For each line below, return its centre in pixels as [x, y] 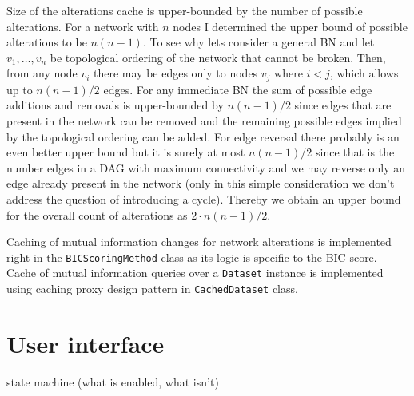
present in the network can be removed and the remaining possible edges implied [204, 121]
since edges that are [343, 105]
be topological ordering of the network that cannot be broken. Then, [218, 57]
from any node [42, 73]
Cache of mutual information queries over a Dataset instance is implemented [195, 273]
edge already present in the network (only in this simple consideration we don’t [201, 183]
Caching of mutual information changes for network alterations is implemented [199, 242]
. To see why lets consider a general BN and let [259, 42]
